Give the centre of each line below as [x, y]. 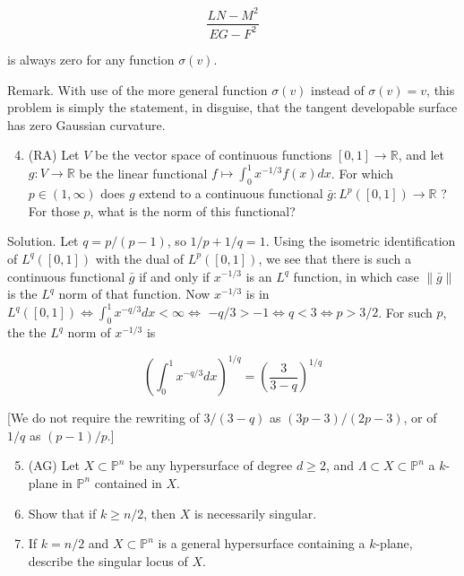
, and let [421, 155]
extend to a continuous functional [231, 193]
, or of [420, 418]
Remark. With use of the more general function [137, 89]
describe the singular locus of [108, 560]
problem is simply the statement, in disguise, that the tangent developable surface [232, 107]
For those [54, 210]
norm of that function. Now [134, 294]
